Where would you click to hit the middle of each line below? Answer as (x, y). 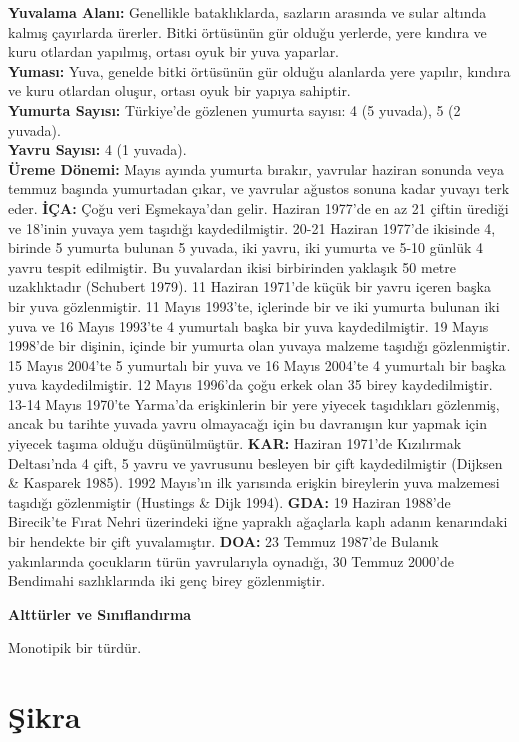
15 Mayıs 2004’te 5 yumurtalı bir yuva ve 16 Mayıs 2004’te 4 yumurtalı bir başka (257, 364)
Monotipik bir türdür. (75, 647)
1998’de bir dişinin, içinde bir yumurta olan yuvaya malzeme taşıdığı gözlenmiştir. (259, 345)
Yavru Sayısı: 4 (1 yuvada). (97, 149)
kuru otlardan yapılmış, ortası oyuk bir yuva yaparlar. (174, 51)
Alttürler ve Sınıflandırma (100, 613)
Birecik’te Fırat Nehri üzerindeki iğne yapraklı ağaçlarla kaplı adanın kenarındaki (258, 521)
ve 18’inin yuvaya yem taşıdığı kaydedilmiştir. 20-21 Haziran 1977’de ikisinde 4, (252, 227)
